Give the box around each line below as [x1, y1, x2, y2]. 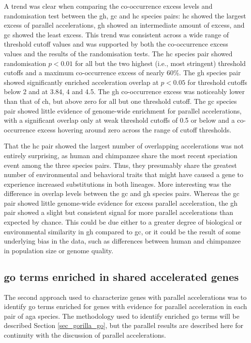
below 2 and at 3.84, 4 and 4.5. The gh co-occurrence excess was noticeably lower [4, 86, 245, 97]
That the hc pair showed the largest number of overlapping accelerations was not [4, 141, 244, 151]
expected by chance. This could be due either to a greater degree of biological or [4, 217, 242, 227]
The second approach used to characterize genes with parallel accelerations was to [4, 292, 247, 302]
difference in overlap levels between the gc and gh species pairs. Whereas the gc [4, 188, 239, 198]
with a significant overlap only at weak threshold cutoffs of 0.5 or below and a [4, 115, 235, 125]
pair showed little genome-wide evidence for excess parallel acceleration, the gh [4, 197, 237, 208]
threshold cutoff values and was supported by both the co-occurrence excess [4, 39, 228, 49]
